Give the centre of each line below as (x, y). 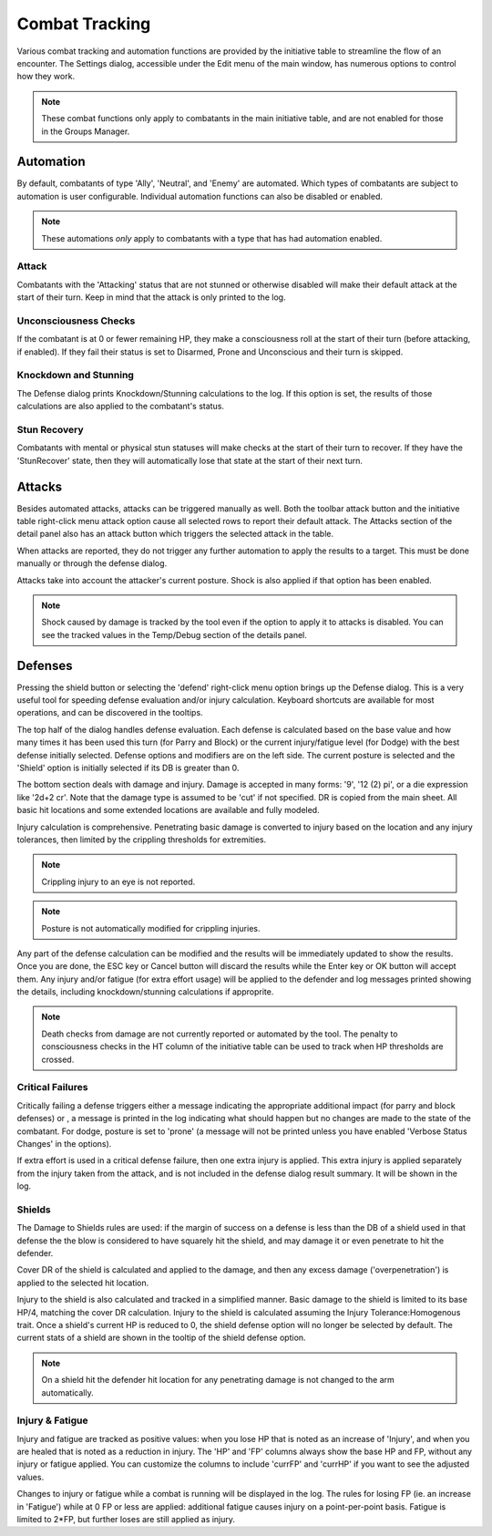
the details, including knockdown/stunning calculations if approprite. (145, 992)
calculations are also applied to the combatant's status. (121, 407)
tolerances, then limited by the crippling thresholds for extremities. (142, 840)
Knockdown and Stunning (75, 376)
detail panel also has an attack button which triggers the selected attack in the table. (175, 534)
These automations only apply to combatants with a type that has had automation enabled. (212, 238)
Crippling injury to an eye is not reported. (118, 881)
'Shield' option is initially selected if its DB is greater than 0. (128, 768)
